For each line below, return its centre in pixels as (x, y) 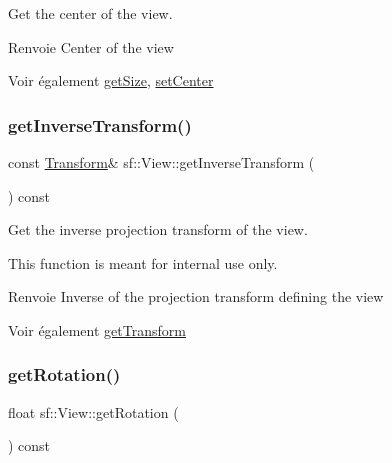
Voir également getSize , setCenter (111, 80)
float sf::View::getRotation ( (93, 411)
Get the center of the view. (90, 13)
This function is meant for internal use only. (143, 262)
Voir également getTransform (97, 329)
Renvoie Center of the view (91, 46)
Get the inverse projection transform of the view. (158, 229)
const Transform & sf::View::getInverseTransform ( (161, 162)
